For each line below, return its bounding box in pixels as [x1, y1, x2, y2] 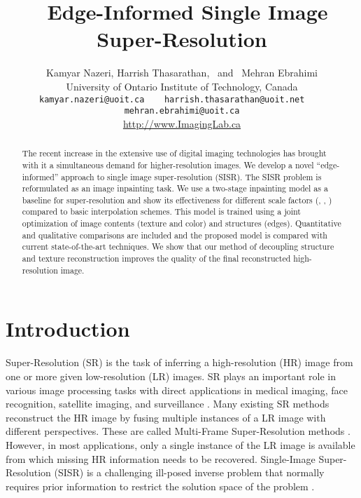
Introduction [6, 314, 130, 343]
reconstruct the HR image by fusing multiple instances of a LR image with [6, 410, 326, 424]
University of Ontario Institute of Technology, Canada [66, 79, 298, 93]
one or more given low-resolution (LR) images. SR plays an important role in [6, 368, 336, 383]
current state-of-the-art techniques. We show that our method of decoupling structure [22, 241, 334, 253]
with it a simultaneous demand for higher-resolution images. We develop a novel [22, 159, 314, 170]
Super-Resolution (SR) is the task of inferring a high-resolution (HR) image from [6, 355, 353, 370]
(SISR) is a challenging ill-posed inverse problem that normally [54, 465, 325, 480]
